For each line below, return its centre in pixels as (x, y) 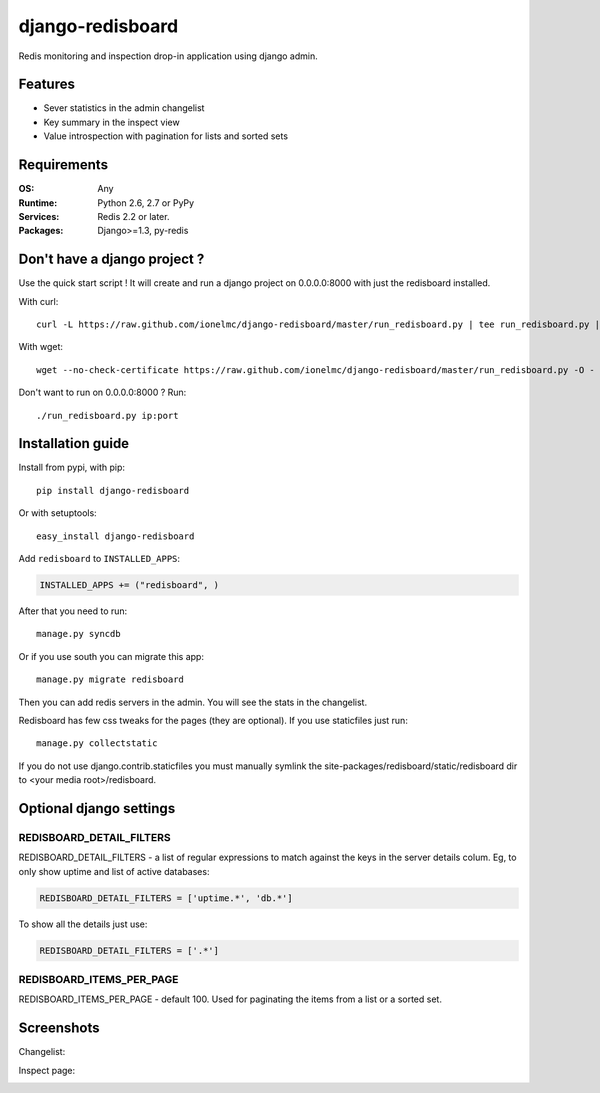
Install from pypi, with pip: (71, 467)
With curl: (38, 301)
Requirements (63, 165)
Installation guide (74, 443)
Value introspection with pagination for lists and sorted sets (166, 136)
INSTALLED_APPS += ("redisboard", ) (129, 585)
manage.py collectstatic (97, 743)
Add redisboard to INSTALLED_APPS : (99, 559)
